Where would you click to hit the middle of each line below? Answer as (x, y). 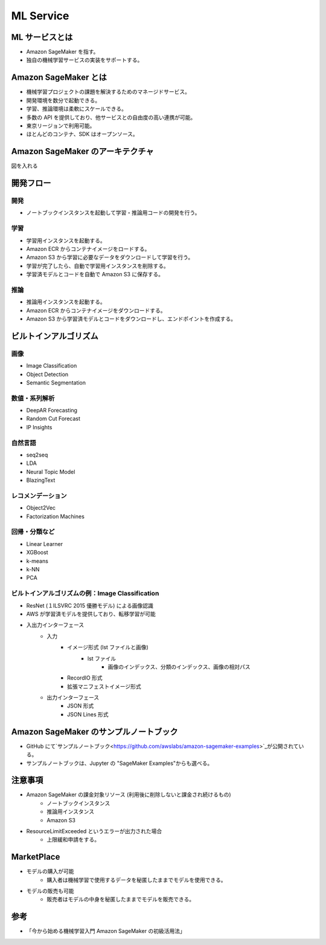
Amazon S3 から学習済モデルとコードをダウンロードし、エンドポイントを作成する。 (131, 319)
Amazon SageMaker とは (59, 78)
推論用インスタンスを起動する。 (66, 302)
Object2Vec (41, 508)
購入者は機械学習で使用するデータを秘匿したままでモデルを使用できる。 (136, 880)
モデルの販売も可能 (50, 891)
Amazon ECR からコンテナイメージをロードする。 (88, 248)
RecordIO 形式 (85, 678)
